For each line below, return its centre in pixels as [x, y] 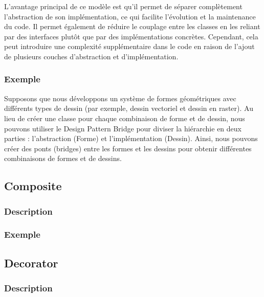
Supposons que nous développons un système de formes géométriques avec [120, 98]
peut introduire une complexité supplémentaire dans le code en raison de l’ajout [129, 46]
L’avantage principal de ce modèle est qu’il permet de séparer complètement [123, 6]
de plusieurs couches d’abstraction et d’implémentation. [91, 56]
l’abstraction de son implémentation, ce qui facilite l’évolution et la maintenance [130, 16]
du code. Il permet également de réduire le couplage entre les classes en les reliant [132, 26]
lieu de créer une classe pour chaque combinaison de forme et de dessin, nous [125, 118]
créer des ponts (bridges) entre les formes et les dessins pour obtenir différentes [128, 148]
